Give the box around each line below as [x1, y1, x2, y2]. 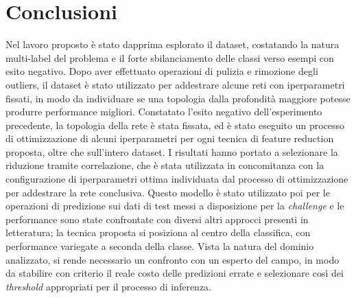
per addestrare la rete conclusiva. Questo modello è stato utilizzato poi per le [5, 185, 330, 199]
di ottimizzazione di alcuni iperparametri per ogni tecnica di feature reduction [5, 131, 334, 146]
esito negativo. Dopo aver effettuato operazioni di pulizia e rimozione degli [5, 64, 318, 78]
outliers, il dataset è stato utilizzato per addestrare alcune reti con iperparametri [5, 77, 345, 91]
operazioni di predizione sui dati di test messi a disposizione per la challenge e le [5, 198, 344, 213]
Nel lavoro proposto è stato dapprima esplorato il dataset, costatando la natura [5, 37, 340, 51]
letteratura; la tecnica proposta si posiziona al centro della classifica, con [5, 225, 311, 240]
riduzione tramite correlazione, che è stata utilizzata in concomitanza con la [5, 158, 324, 172]
